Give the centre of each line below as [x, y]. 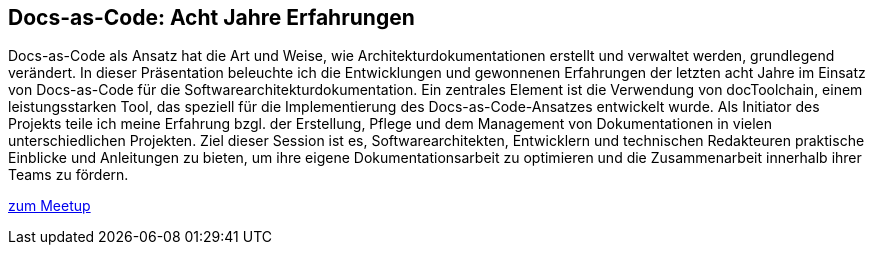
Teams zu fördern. [68, 175]
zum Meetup [49, 206]
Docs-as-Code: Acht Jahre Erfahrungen [211, 17]
